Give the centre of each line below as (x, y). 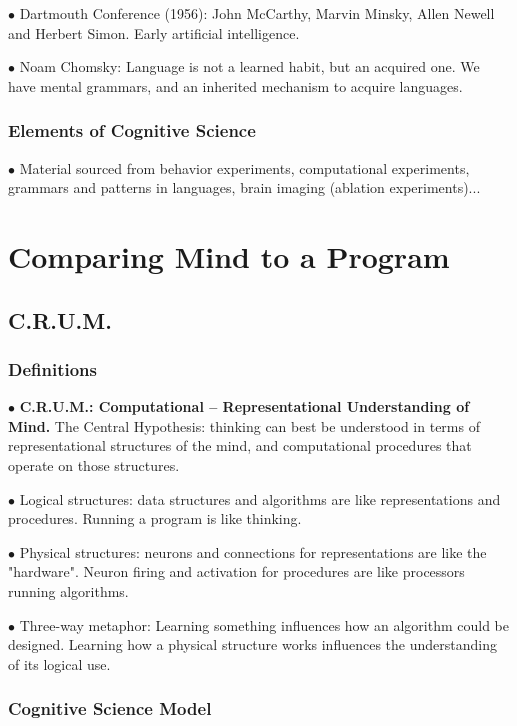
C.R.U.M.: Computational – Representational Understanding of (244, 406)
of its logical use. (59, 663)
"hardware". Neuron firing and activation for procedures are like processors (236, 571)
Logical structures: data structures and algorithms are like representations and (260, 498)
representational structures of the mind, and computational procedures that (240, 445)
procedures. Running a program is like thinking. (155, 518)
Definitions (52, 368)
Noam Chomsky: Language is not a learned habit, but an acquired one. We (249, 66)
